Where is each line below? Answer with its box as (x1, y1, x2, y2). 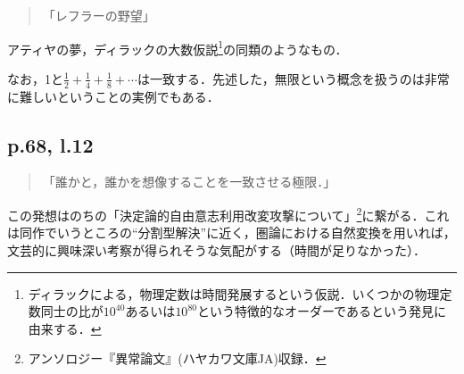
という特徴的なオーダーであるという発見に (196, 302, 446, 320)
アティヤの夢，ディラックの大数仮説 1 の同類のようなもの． (7, 37, 348, 58)
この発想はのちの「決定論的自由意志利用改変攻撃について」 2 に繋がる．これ (7, 204, 450, 224)
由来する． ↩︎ (28, 319, 102, 337)
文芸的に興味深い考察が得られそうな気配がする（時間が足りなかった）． (7, 240, 426, 259)
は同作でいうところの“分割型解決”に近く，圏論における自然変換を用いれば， (7, 223, 456, 242)
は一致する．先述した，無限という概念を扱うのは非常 (137, 69, 450, 87)
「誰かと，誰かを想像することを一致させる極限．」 (42, 172, 336, 191)
